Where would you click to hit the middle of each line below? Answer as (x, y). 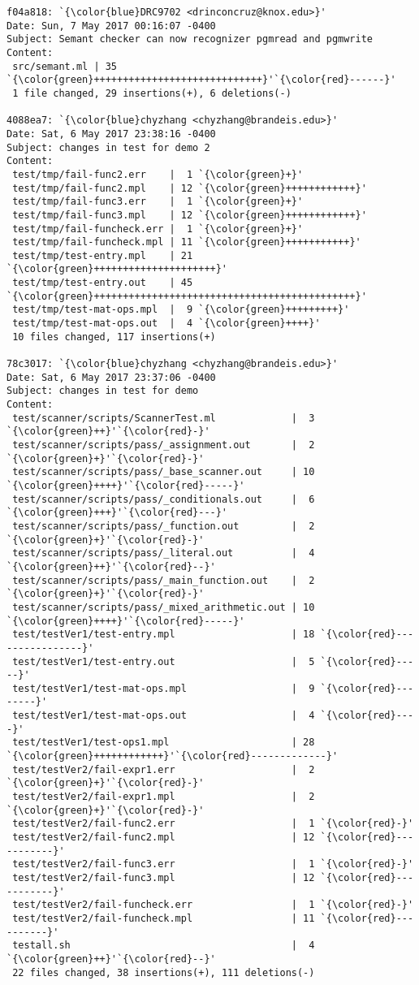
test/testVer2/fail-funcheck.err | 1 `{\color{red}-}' (213, 905)
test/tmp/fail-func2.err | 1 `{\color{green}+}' (158, 174)
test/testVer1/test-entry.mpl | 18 (164, 635)
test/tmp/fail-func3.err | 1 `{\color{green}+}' (158, 202)
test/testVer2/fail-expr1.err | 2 (164, 769)
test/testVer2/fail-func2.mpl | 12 (164, 838)
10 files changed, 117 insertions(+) (114, 337)
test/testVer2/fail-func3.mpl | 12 (164, 878)
